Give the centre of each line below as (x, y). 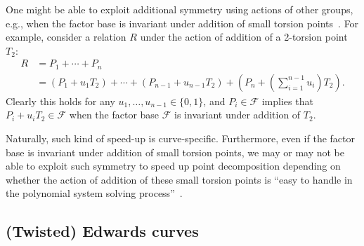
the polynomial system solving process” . (94, 193)
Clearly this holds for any (60, 101)
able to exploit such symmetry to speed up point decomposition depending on (173, 166)
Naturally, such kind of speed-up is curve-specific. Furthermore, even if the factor (180, 138)
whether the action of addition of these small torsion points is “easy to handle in (179, 179)
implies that (287, 101)
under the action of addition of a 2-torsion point (244, 37)
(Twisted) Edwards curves (102, 231)
